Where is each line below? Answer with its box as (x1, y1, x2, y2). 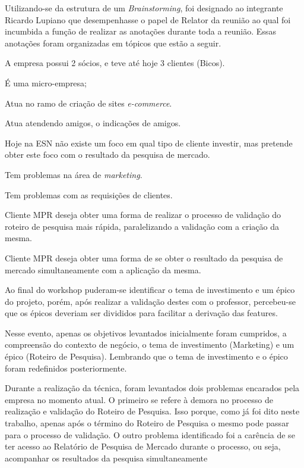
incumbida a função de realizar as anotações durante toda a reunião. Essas (5, 25, 276, 38)
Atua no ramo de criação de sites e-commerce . (5, 96, 172, 109)
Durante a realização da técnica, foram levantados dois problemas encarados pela (5, 382, 300, 394)
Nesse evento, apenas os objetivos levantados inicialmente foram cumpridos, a (5, 326, 287, 339)
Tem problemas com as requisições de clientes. (5, 188, 173, 201)
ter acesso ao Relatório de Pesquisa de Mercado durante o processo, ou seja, (5, 440, 281, 453)
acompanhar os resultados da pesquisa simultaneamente (5, 451, 208, 464)
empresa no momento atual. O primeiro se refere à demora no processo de (5, 393, 274, 405)
